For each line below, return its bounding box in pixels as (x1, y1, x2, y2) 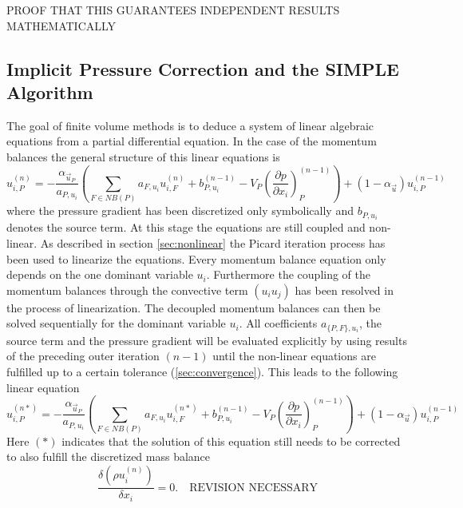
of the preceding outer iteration (6, 347, 160, 364)
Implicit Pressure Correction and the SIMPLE (6, 56, 399, 81)
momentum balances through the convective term (6, 281, 248, 298)
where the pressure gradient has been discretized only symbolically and (6, 202, 354, 219)
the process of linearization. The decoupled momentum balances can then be (6, 299, 381, 316)
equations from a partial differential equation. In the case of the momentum (6, 133, 377, 149)
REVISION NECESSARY (189, 482, 319, 494)
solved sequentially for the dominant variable (6, 315, 226, 331)
